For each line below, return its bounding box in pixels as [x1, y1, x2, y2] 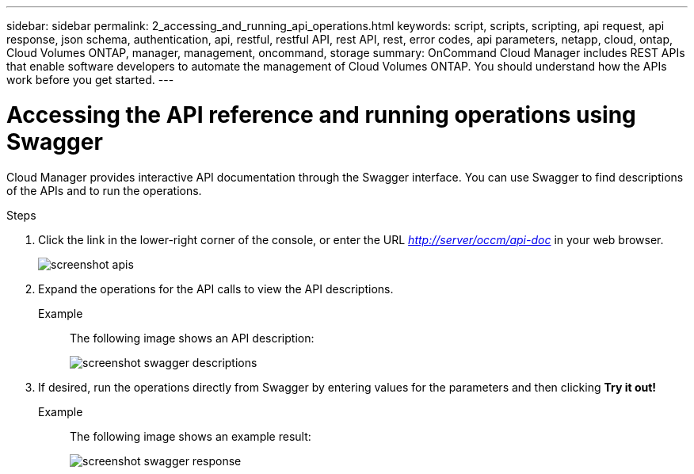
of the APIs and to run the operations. [6, 183, 202, 197]
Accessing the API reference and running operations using [6, 101, 636, 128]
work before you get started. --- [6, 73, 174, 86]
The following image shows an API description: [70, 331, 315, 345]
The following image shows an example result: [70, 429, 311, 443]
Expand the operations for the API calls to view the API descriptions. [38, 281, 394, 296]
